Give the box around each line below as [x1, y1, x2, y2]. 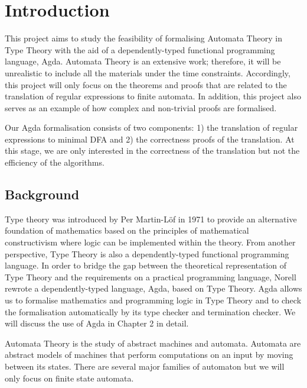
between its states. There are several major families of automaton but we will [5, 360, 285, 372]
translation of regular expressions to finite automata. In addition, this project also [5, 90, 301, 102]
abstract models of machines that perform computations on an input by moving [5, 348, 293, 361]
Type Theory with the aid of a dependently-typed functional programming [5, 43, 275, 56]
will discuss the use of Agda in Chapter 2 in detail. [5, 317, 189, 329]
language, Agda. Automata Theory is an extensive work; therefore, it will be [5, 55, 281, 67]
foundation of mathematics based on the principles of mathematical [5, 224, 249, 237]
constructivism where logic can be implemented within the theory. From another [5, 236, 296, 248]
